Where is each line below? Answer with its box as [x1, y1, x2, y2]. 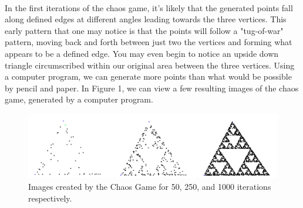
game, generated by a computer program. [5, 93, 153, 105]
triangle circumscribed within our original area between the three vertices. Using [5, 59, 295, 71]
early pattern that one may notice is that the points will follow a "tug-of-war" [5, 24, 284, 36]
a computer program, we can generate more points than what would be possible [5, 70, 292, 83]
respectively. [28, 192, 72, 204]
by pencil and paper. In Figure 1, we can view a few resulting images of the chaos [5, 81, 299, 94]
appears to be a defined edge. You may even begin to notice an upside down [5, 47, 279, 59]
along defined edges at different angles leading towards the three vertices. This [5, 13, 287, 25]
